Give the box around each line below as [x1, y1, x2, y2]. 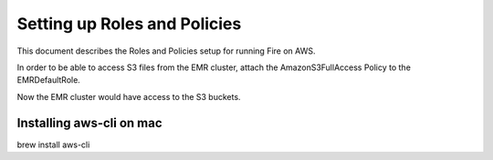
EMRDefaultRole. [16, 75, 81, 85]
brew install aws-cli [16, 139, 90, 150]
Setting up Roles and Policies [16, 14, 242, 34]
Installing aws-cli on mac [16, 115, 163, 131]
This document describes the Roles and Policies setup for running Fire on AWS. [16, 45, 316, 56]
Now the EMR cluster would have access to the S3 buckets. [16, 91, 241, 102]
